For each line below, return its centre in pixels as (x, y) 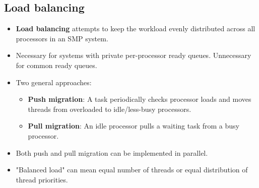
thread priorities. (42, 179)
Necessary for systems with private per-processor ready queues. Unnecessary (134, 55)
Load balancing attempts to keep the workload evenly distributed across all (136, 28)
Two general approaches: (54, 82)
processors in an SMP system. (62, 38)
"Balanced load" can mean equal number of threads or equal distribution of (132, 170)
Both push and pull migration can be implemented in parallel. (112, 152)
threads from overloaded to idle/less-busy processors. (110, 109)
